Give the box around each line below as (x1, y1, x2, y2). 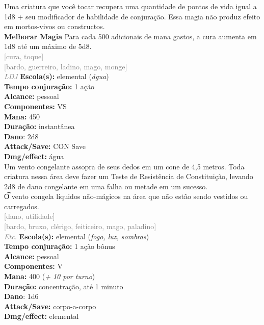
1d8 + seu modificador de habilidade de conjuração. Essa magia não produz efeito (4, 11, 260, 21)
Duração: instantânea (4, 121, 75, 132)
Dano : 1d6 (4, 291, 39, 302)
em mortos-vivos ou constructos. (4, 21, 105, 32)
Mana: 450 (4, 111, 40, 121)
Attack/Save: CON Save (4, 141, 86, 152)
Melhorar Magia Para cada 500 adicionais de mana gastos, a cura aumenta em (4, 31, 257, 41)
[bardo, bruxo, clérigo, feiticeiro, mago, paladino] (4, 221, 156, 232)
